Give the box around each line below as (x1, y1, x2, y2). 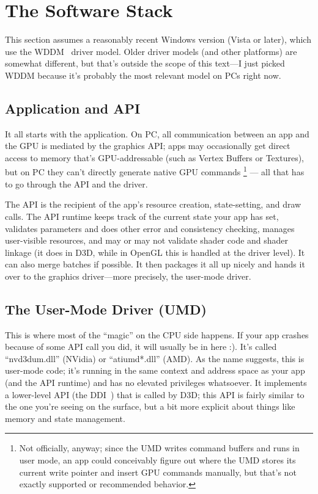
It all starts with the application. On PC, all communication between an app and (5, 127, 309, 140)
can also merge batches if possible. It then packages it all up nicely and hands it (5, 258, 305, 271)
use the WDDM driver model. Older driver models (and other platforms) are (5, 45, 297, 57)
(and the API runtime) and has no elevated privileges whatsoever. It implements (5, 376, 307, 389)
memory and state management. (5, 412, 125, 424)
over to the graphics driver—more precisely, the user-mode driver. (5, 269, 251, 282)
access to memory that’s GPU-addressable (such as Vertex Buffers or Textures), (5, 151, 305, 164)
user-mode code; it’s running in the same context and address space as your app (5, 364, 305, 377)
